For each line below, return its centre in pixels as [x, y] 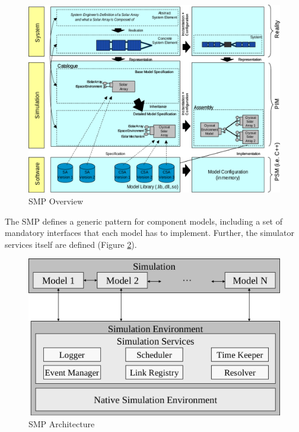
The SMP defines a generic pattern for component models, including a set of [144, 221]
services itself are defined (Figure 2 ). [71, 244]
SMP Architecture [62, 424]
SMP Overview [56, 201]
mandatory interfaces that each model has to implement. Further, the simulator [149, 233]
